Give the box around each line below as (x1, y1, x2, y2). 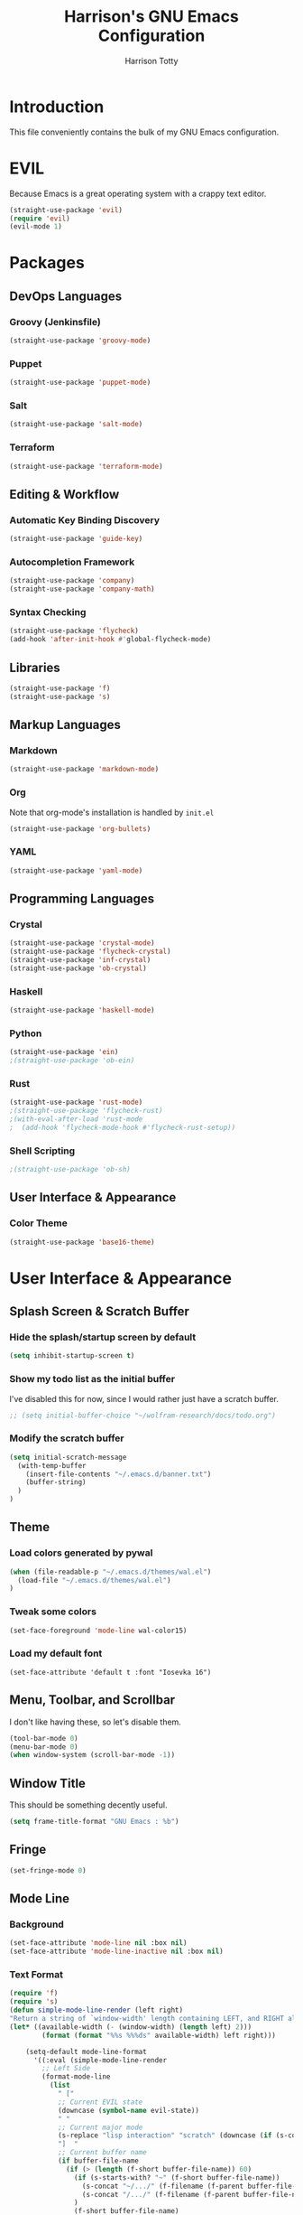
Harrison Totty (124, 55, 179, 66)
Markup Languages (9, 717, 122, 733)
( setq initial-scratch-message (9, 1453, 127, 1462)
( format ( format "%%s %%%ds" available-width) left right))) (41, 2031, 277, 2040)
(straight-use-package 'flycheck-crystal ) (9, 947, 171, 957)
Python (9, 1027, 42, 1040)
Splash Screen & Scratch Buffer (9, 1304, 189, 1320)
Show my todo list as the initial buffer (9, 1373, 176, 1386)
